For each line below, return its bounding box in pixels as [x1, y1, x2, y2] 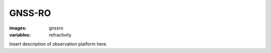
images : [9, 25, 27, 31]
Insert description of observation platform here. [9, 41, 108, 47]
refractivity [49, 31, 72, 37]
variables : [9, 31, 31, 37]
